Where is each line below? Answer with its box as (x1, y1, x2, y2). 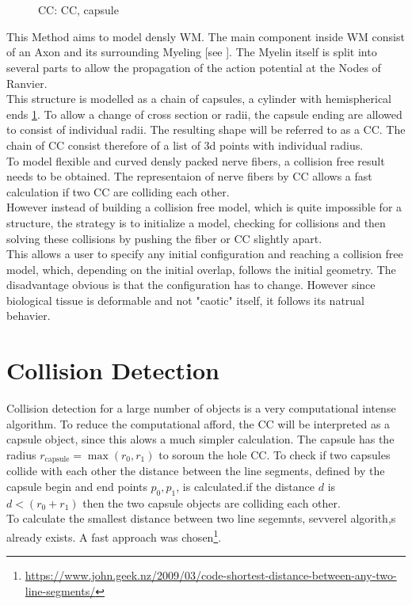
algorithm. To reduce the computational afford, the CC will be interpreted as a (6, 415, 391, 432)
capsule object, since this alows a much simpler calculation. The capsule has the (6, 431, 395, 447)
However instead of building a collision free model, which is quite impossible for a (6, 199, 402, 215)
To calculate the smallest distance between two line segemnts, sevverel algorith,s (6, 510, 396, 527)
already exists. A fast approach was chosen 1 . (6, 527, 222, 545)
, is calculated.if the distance (176, 478, 315, 495)
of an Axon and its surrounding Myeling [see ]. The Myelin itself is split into (6, 44, 377, 60)
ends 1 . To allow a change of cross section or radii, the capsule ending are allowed (6, 105, 402, 122)
